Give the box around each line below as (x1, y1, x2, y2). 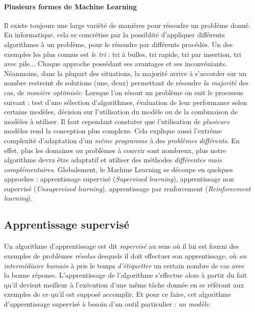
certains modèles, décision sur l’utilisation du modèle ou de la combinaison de (4, 106, 238, 117)
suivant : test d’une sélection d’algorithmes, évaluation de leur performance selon (4, 97, 247, 107)
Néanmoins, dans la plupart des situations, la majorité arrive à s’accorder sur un (4, 68, 247, 78)
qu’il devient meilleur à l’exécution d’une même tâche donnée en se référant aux (4, 279, 244, 289)
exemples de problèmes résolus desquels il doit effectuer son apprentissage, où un (4, 251, 247, 261)
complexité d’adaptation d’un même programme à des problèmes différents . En (4, 135, 240, 145)
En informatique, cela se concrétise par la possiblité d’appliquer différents (4, 29, 225, 40)
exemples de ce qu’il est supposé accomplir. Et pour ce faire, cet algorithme (4, 289, 231, 299)
